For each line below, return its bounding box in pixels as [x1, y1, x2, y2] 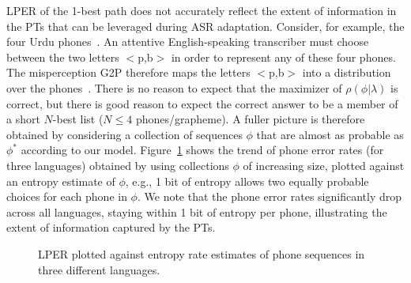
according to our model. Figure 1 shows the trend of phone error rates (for [21, 141, 384, 158]
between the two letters [6, 48, 119, 65]
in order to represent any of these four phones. [171, 48, 396, 65]
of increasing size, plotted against [243, 157, 405, 173]
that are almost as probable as [256, 126, 404, 142]
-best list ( [52, 111, 104, 127]
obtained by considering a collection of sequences [6, 126, 243, 142]
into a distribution [302, 64, 391, 81]
